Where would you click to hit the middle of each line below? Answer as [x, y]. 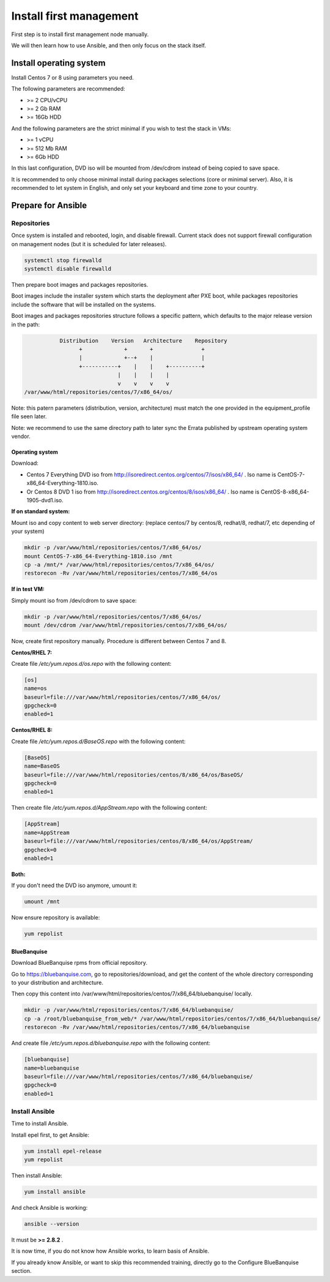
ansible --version [52, 1224]
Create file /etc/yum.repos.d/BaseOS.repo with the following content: [98, 741]
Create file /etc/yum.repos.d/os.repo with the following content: [91, 663]
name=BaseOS [42, 766]
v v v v [143, 383]
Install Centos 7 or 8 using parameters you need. [73, 77]
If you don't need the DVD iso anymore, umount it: [74, 886]
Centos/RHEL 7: [31, 652]
